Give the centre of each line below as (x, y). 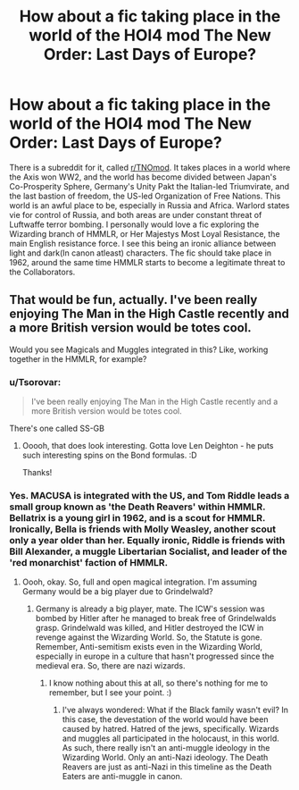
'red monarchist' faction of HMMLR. (88, 562)
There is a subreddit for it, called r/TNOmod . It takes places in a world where (150, 167)
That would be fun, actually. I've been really (133, 300)
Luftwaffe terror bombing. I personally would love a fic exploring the (134, 224)
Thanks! (37, 473)
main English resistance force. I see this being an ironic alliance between (143, 243)
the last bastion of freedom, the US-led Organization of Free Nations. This (145, 196)
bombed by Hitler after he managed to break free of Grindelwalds (156, 618)
